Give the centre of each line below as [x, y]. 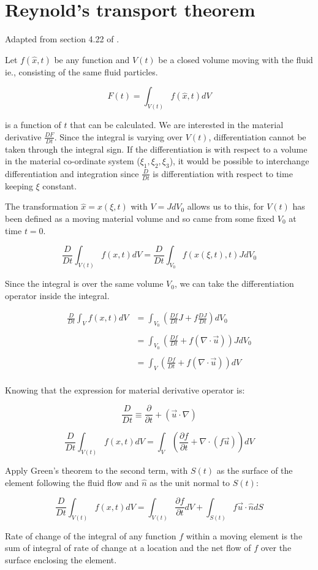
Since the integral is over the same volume [84, 283]
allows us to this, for [225, 206]
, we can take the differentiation [234, 283]
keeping [19, 185]
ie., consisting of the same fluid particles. [81, 71]
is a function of [33, 125]
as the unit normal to [190, 482]
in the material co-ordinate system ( [73, 161]
